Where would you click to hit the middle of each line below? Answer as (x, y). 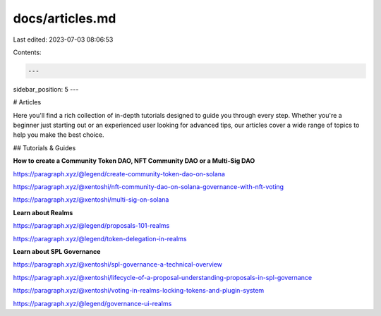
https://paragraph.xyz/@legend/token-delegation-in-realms (100, 238)
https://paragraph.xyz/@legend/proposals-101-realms (91, 226)
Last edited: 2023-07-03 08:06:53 (63, 39)
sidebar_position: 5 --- (46, 89)
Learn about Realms (43, 212)
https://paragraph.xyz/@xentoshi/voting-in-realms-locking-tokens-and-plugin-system (139, 291)
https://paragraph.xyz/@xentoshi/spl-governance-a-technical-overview (117, 265)
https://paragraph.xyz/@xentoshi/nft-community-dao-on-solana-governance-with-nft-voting (149, 187)
